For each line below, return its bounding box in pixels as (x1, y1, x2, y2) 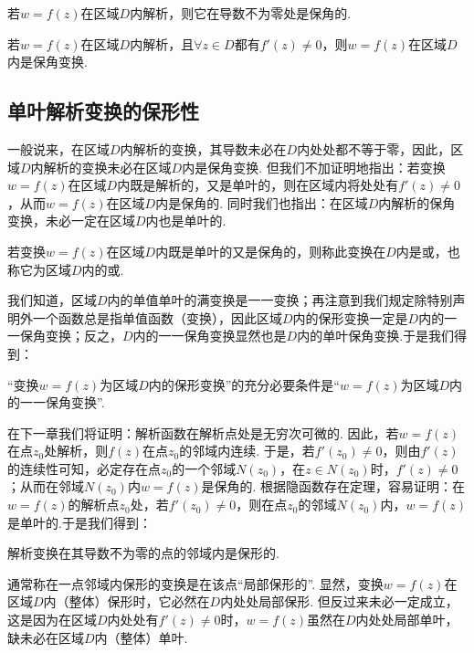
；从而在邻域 (7, 477, 84, 496)
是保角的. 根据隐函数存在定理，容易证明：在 (201, 477, 466, 496)
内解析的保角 (378, 193, 456, 212)
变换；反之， (45, 326, 122, 345)
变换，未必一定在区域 (7, 211, 135, 230)
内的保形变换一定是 (292, 308, 408, 327)
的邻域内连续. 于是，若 (179, 441, 315, 460)
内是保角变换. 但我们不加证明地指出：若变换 (182, 157, 446, 176)
